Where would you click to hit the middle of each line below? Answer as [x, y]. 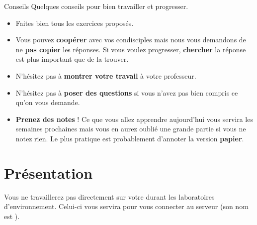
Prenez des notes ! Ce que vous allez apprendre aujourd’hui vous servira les [134, 119]
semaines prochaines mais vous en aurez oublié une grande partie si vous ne [131, 129]
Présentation [48, 172]
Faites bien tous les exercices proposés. [75, 23]
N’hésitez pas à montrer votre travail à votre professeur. [106, 75]
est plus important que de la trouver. [72, 59]
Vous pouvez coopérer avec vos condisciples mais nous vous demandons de [131, 40]
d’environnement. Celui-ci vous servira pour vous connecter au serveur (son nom [126, 206]
